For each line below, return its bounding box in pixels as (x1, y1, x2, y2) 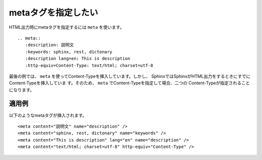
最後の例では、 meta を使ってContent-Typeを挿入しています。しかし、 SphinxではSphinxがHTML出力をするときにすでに (9, 73, 251, 79)
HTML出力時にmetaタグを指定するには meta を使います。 (9, 24, 125, 30)
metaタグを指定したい (9, 7, 98, 18)
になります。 (9, 87, 34, 93)
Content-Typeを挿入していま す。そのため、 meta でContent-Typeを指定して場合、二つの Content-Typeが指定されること (9, 80, 250, 86)
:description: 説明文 (25, 42, 74, 48)
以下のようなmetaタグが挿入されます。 (9, 112, 87, 118)
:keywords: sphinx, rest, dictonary (25, 49, 113, 54)
